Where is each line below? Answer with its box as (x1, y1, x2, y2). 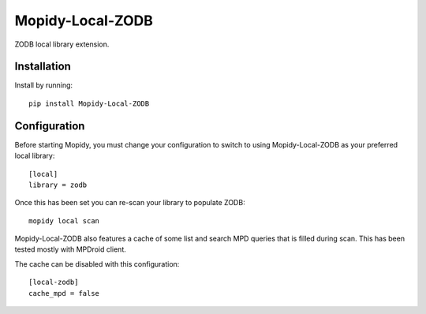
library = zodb (28, 180, 88, 189)
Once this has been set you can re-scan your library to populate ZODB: (14, 198, 245, 207)
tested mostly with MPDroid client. (14, 245, 126, 254)
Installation (14, 60, 71, 73)
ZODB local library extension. (14, 39, 110, 49)
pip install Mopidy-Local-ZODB (28, 99, 150, 108)
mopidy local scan (28, 216, 100, 225)
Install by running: (14, 80, 73, 90)
